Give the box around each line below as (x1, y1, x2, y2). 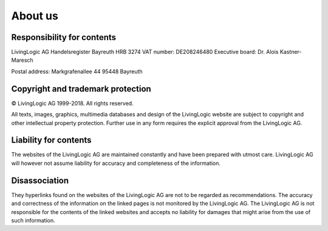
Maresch (11, 56, 33, 64)
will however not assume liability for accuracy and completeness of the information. (11, 159, 221, 167)
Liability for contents (11, 135, 92, 146)
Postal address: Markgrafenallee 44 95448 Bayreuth (11, 67, 143, 75)
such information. (11, 216, 55, 224)
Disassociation (11, 175, 69, 186)
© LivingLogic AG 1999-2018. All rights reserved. (11, 99, 134, 107)
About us (11, 9, 59, 22)
